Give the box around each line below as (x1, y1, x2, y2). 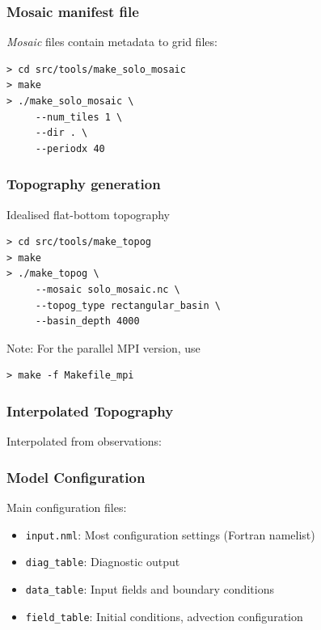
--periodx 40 (35, 142, 105, 154)
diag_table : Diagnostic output (25, 553, 180, 570)
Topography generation (6, 174, 161, 194)
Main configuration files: (6, 498, 127, 515)
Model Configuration (6, 467, 146, 487)
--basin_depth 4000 (35, 315, 140, 328)
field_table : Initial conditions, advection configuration (25, 607, 303, 624)
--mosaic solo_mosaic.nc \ (35, 283, 180, 295)
